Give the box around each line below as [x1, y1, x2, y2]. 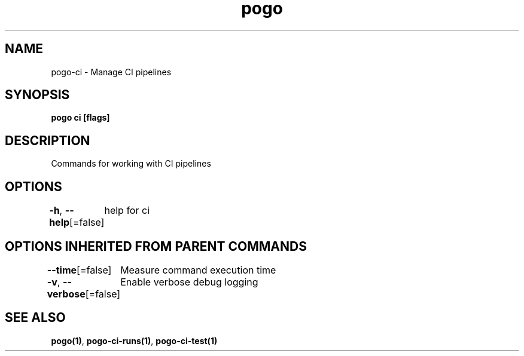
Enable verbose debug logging [120, 275, 258, 288]
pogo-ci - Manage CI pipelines [51, 66, 172, 77]
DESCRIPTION [5, 133, 90, 148]
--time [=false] [47, 263, 112, 276]
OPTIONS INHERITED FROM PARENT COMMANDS [5, 238, 307, 254]
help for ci [104, 204, 150, 217]
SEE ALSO [5, 310, 66, 326]
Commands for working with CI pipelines [51, 158, 211, 169]
